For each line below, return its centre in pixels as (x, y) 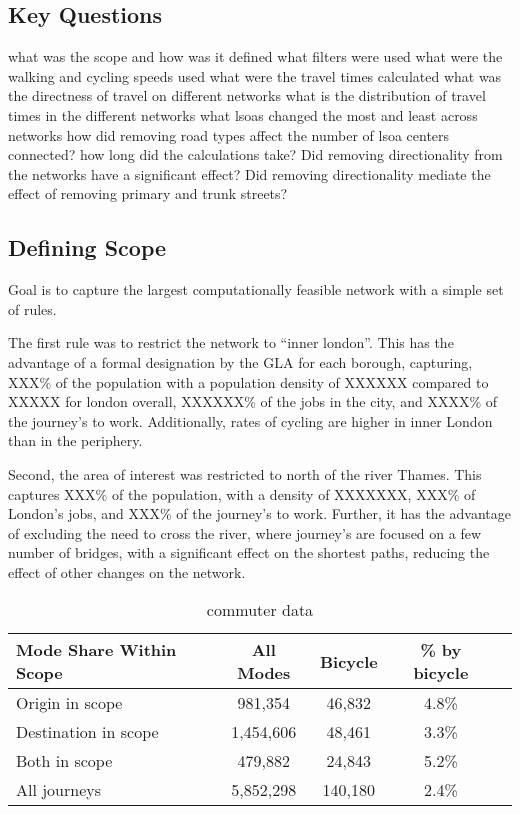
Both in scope (64, 761)
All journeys (59, 790)
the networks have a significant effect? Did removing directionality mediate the (249, 173)
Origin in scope (69, 703)
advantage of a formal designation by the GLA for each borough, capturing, (240, 361)
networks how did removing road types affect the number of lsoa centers (229, 134)
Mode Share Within (96, 650)
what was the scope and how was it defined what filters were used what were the (255, 56)
